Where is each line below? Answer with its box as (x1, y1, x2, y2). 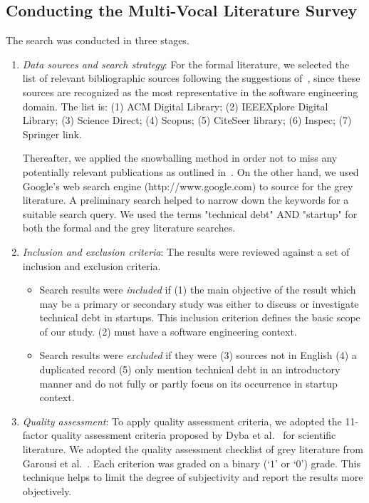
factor (22, 427, 48, 442)
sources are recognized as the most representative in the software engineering (22, 84, 358, 99)
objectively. (22, 483, 72, 498)
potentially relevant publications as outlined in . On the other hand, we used (22, 164, 359, 179)
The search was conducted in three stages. (6, 33, 189, 48)
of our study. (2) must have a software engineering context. (39, 323, 297, 338)
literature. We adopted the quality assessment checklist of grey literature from (22, 442, 363, 457)
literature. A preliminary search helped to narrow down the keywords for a (22, 192, 349, 207)
